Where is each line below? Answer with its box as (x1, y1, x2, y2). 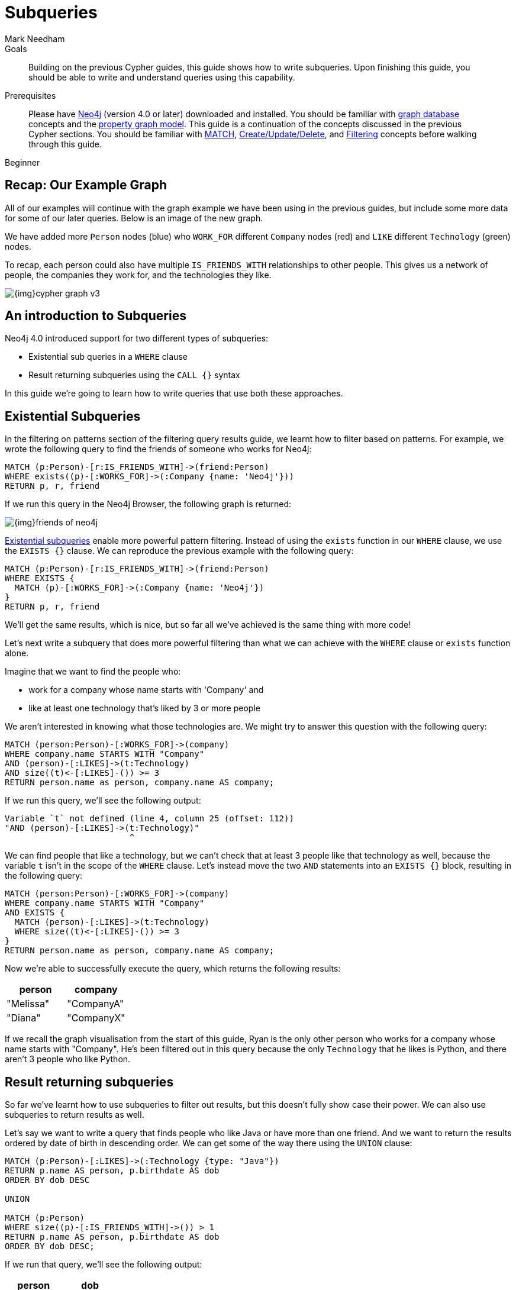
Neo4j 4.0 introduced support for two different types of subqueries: (5, 333, 269, 344)
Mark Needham (5, 33, 65, 44)
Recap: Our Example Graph (5, 178, 167, 193)
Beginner (5, 157, 40, 167)
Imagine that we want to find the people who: (5, 666, 181, 677)
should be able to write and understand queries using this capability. (28, 72, 295, 82)
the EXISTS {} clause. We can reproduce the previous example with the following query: (5, 546, 354, 556)
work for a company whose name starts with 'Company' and (28, 685, 264, 695)
